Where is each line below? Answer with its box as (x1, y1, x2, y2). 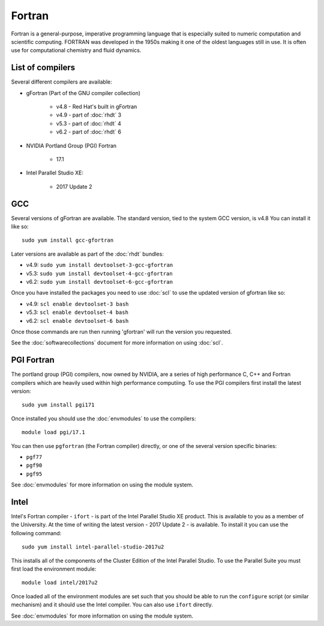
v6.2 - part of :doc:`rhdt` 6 (56, 128, 121, 135)
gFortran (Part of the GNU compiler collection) (26, 89, 141, 96)
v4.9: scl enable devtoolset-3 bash (26, 300, 129, 307)
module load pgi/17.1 (22, 429, 85, 436)
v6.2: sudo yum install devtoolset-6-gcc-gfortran (26, 278, 173, 285)
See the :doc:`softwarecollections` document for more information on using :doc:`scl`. (11, 339, 223, 346)
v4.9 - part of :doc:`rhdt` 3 (56, 111, 122, 118)
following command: (11, 529, 62, 536)
